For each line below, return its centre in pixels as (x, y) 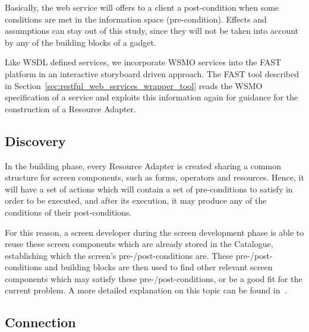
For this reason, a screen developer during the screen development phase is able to (154, 232)
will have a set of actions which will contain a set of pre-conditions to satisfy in (149, 189)
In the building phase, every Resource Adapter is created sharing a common (143, 165)
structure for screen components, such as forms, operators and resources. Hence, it (154, 177)
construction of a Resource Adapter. (70, 108)
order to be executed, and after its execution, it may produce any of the (136, 200)
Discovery (35, 140)
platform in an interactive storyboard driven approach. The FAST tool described (152, 73)
